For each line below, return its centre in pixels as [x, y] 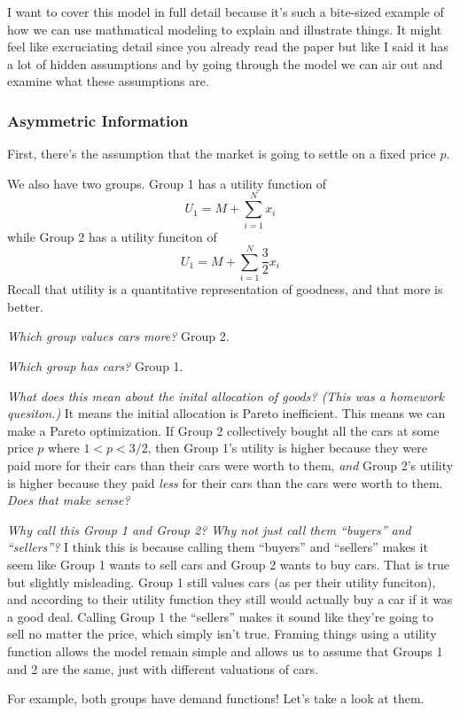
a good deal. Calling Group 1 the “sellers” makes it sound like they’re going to [220, 616]
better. [25, 306]
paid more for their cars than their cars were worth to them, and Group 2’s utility [230, 465]
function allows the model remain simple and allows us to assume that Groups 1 [225, 651]
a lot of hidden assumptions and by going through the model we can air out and [225, 63]
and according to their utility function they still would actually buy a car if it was [230, 599]
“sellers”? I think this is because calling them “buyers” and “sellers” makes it [218, 547]
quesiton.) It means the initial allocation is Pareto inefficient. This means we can [226, 413]
